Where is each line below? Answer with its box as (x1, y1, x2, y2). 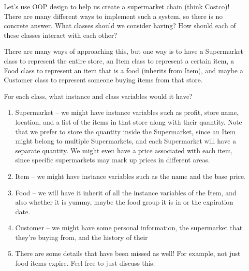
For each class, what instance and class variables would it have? (4, 91, 192, 101)
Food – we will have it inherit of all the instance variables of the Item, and (15, 187, 236, 197)
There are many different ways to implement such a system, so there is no (4, 11, 223, 21)
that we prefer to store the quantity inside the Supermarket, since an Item (15, 126, 236, 136)
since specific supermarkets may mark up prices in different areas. (15, 155, 210, 165)
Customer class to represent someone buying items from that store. (4, 75, 203, 85)
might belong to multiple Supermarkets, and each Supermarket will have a (15, 136, 236, 146)
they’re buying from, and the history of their (15, 232, 148, 242)
